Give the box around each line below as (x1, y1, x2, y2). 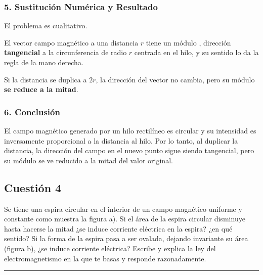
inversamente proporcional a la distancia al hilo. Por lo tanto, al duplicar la (4, 135, 238, 146)
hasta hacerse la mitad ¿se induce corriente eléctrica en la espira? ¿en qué (4, 223, 233, 234)
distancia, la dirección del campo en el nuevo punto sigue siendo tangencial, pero (4, 145, 254, 156)
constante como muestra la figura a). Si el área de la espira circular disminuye (4, 213, 245, 224)
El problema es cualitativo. (4, 20, 87, 31)
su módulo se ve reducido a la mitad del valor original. (4, 155, 173, 165)
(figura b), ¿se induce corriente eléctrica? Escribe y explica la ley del (4, 243, 216, 253)
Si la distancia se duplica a (4, 74, 87, 84)
